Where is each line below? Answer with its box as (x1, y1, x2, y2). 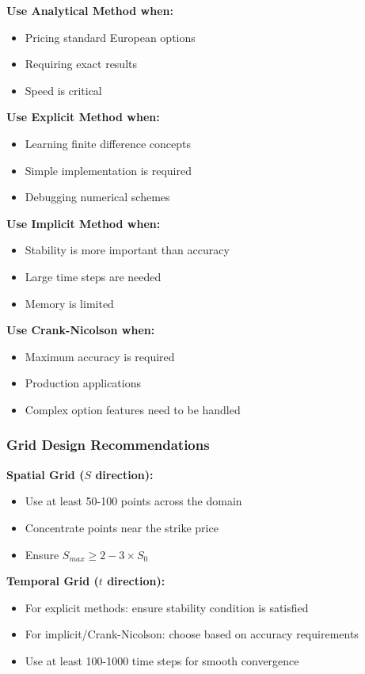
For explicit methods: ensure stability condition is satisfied (25, 599, 309, 615)
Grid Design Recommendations (6, 435, 210, 455)
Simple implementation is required (25, 162, 192, 178)
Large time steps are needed (25, 268, 162, 284)
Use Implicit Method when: (6, 215, 161, 231)
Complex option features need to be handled (25, 401, 241, 417)
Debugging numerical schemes (25, 188, 170, 205)
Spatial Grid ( (6, 466, 85, 482)
